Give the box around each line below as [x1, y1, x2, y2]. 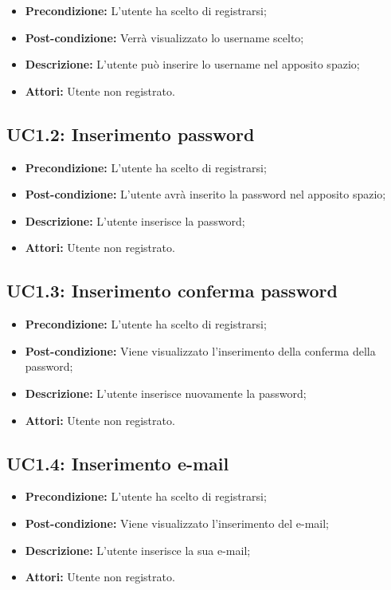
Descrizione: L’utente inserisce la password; [25, 212, 245, 229]
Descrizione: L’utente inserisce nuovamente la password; [25, 384, 307, 401]
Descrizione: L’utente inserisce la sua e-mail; [25, 541, 251, 558]
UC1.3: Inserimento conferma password [6, 278, 338, 303]
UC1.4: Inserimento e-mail [6, 450, 229, 475]
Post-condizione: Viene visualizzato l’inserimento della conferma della [25, 342, 376, 359]
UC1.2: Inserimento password [6, 121, 255, 146]
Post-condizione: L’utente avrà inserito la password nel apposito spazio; [25, 186, 386, 203]
